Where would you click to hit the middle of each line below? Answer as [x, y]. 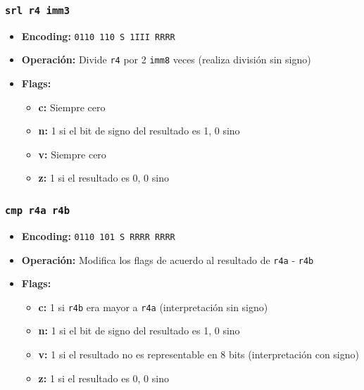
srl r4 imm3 [38, 10]
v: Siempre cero [72, 154]
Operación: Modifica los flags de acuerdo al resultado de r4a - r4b [168, 259]
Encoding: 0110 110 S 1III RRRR [98, 36]
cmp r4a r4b [38, 210]
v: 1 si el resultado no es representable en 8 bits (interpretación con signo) [199, 354]
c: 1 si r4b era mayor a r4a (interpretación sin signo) [153, 307]
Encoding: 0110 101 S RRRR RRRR [98, 235]
